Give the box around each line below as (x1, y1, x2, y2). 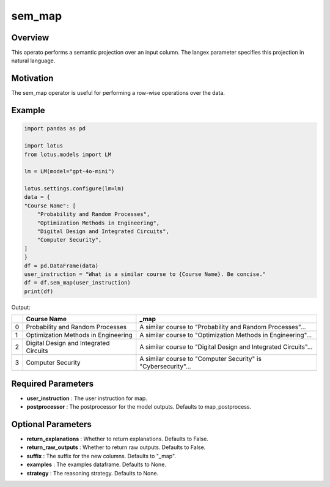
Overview (11, 32, 50, 43)
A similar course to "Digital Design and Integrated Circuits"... (139, 343, 313, 351)
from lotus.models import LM (24, 151, 112, 158)
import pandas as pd (24, 125, 86, 132)
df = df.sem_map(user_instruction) (24, 279, 131, 286)
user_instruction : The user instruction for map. (26, 395, 148, 402)
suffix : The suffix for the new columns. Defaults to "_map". (26, 452, 177, 459)
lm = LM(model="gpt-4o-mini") (24, 168, 115, 175)
